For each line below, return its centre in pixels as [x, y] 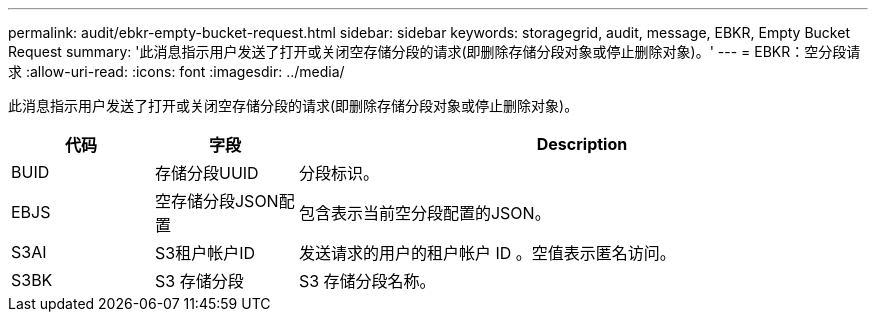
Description [582, 144]
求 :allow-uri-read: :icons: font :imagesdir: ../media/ [176, 71]
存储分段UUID [206, 173]
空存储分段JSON [216, 201]
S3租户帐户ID [204, 253]
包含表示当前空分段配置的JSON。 [424, 213]
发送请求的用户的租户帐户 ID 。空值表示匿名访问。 [487, 253]
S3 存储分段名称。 [367, 281]
